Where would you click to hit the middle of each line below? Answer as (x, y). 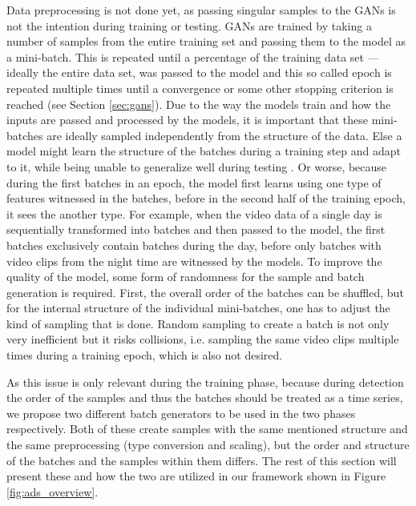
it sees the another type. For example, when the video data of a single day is (194, 213)
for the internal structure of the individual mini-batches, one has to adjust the (198, 308)
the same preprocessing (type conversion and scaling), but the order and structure (208, 445)
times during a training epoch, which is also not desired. (145, 355)
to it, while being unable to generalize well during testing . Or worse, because (197, 166)
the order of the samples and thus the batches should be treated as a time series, (205, 398)
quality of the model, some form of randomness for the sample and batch (186, 277)
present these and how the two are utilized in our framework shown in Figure (196, 476)
